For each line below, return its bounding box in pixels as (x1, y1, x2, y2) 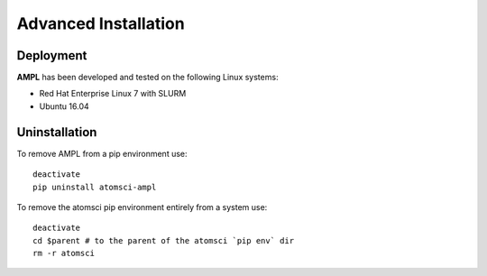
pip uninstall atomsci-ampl (32, 181, 157, 192)
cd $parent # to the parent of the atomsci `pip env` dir (32, 235, 295, 245)
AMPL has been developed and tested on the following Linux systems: (16, 72, 279, 83)
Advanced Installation (16, 14, 185, 33)
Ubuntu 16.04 (39, 100, 89, 112)
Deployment (16, 48, 87, 63)
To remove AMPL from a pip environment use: (16, 148, 188, 159)
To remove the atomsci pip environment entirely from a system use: (16, 201, 268, 212)
